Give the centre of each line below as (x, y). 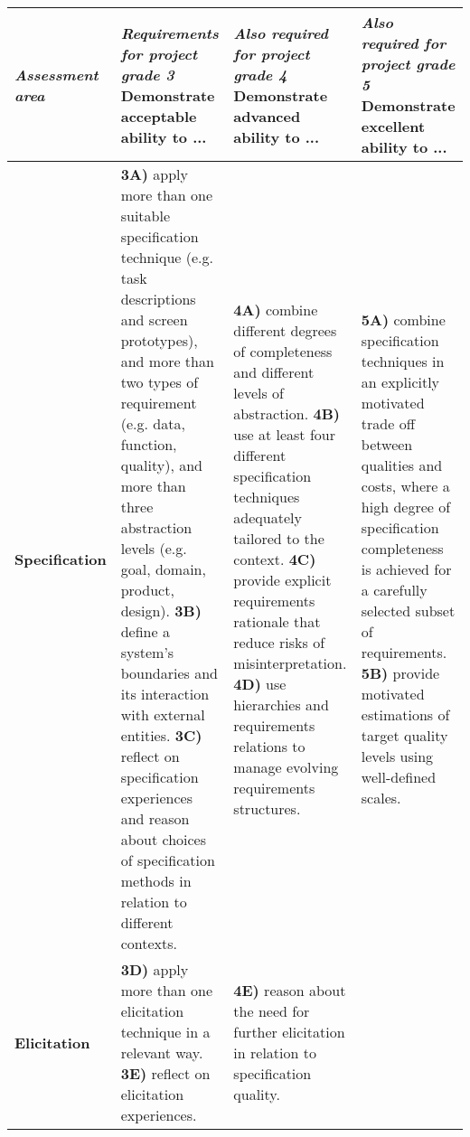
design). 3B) (161, 611)
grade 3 (147, 74)
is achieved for (406, 569)
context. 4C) (275, 559)
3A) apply (154, 174)
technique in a (165, 1032)
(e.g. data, (153, 423)
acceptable (159, 116)
